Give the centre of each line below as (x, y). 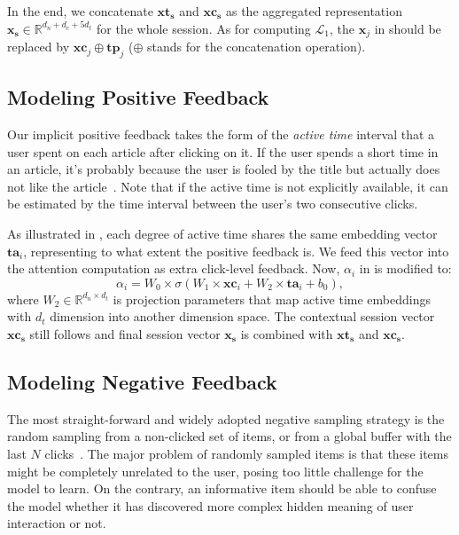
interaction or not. (57, 523)
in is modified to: (405, 268)
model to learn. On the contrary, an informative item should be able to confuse (222, 488)
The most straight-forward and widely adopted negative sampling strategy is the (226, 418)
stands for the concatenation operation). (257, 47)
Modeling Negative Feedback (142, 381)
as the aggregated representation (314, 11)
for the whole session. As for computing (203, 28)
